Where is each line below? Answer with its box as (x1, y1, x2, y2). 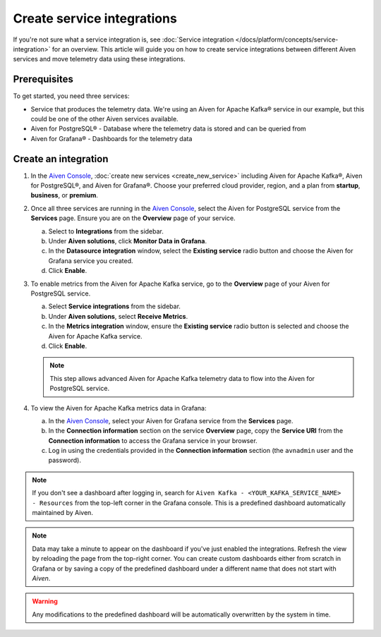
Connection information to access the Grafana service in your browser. (48, 436, 258, 444)
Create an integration (13, 152, 109, 165)
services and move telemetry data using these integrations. (13, 55, 186, 63)
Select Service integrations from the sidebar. (48, 302, 181, 310)
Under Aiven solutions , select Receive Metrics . (48, 312, 188, 320)
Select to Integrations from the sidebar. (48, 226, 164, 236)
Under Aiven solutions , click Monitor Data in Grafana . (48, 237, 207, 245)
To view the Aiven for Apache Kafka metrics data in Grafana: (30, 404, 207, 412)
